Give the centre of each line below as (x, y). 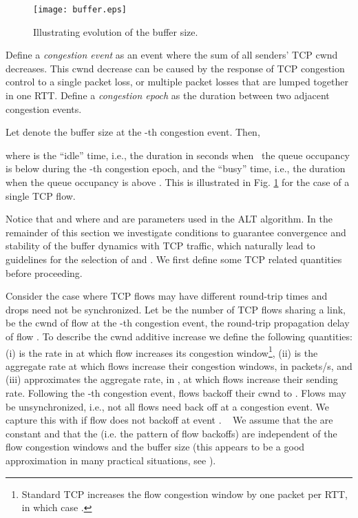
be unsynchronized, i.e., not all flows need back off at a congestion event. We (168, 406)
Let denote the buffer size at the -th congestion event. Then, (133, 132)
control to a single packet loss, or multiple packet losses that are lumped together (177, 82)
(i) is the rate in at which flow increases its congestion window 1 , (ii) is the (162, 351)
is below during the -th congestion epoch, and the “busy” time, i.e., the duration (176, 168)
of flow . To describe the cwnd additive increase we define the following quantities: (179, 336)
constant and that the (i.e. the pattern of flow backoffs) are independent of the (171, 433)
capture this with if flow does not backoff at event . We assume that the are (169, 420)
